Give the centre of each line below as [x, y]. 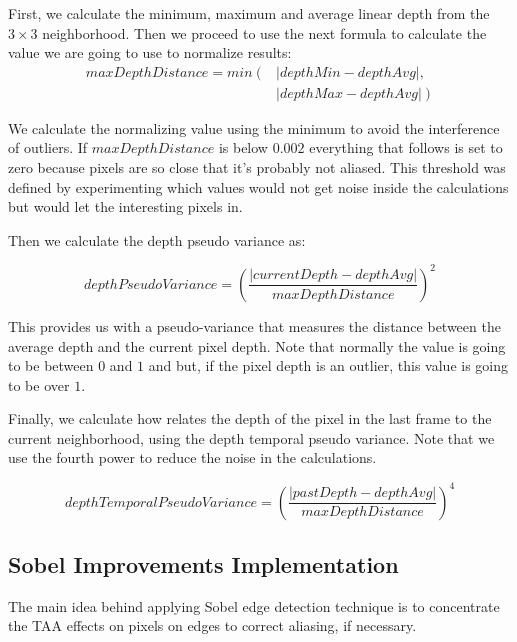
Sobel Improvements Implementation [203, 563]
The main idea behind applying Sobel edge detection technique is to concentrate [254, 605]
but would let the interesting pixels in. [125, 206]
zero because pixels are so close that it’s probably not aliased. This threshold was [257, 167]
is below [243, 147]
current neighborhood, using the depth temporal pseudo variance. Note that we [251, 437]
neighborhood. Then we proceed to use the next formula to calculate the [264, 32]
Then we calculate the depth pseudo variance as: [157, 239]
